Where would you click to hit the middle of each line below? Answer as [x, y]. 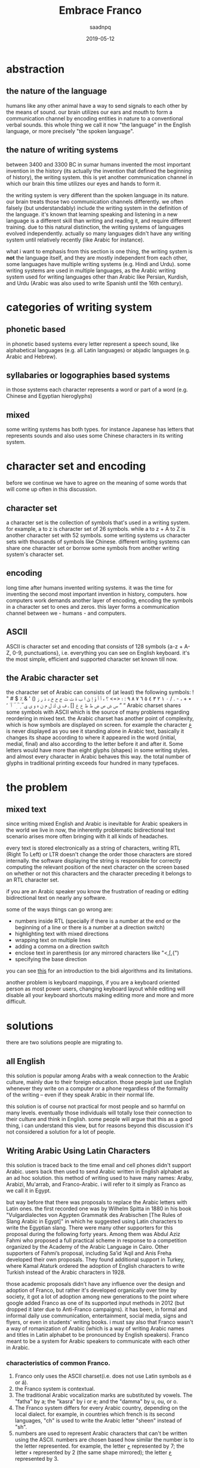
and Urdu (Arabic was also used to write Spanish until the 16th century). [95, 283]
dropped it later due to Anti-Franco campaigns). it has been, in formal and [97, 1309]
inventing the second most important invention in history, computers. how [97, 594]
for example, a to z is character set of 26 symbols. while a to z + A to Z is [96, 528]
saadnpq [100, 27]
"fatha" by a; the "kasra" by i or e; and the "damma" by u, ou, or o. [96, 1401]
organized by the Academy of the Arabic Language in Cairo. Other [87, 1246]
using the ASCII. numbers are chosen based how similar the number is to [104, 1440]
